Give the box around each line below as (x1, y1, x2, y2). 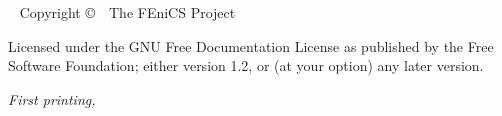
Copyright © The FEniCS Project (19, 2, 236, 22)
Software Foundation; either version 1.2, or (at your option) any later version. (8, 55, 484, 76)
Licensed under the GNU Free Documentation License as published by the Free (8, 35, 494, 56)
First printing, (8, 88, 96, 109)
